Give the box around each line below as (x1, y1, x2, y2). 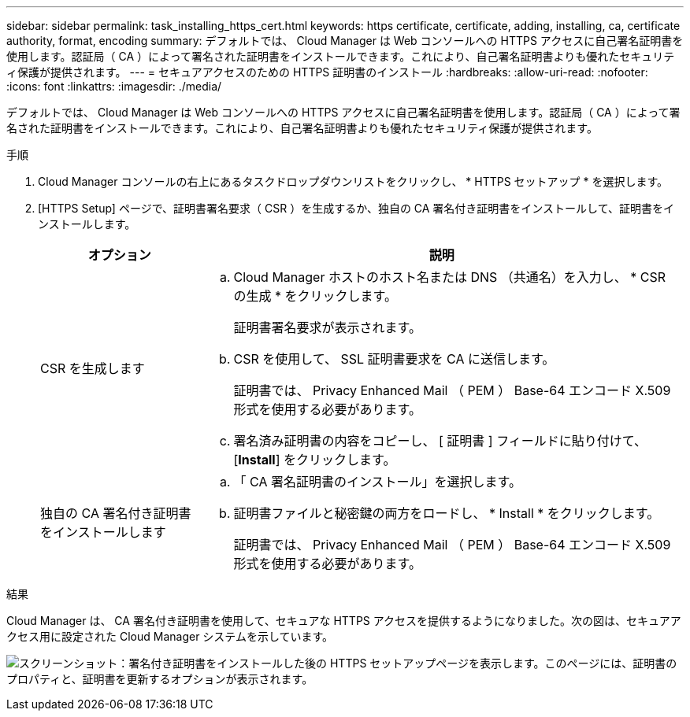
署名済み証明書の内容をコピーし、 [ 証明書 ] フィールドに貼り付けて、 (233, 433, 647, 449)
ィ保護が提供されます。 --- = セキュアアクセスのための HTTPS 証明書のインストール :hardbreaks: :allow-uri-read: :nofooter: (6, 65, 648, 79)
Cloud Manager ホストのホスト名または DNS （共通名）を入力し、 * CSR (233, 269, 666, 285)
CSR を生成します (40, 360, 145, 376)
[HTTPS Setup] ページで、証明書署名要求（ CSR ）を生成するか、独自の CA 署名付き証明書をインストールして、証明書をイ (38, 201, 674, 215)
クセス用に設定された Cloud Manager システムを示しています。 (6, 630, 334, 643)
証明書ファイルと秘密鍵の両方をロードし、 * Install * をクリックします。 (233, 505, 660, 521)
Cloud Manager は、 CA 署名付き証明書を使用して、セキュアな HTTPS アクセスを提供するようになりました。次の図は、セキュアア (6, 614, 681, 627)
